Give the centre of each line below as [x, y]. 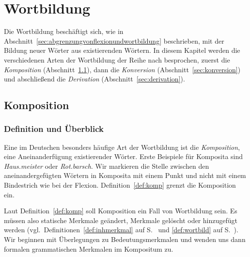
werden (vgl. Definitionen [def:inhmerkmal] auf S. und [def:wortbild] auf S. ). [121, 230]
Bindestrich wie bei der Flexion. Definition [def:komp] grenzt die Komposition [120, 185]
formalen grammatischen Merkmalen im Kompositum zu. [89, 249]
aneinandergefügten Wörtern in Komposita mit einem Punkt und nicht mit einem [125, 175]
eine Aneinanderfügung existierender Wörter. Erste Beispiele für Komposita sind [124, 156]
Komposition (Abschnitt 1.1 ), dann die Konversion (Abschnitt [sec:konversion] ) [122, 69]
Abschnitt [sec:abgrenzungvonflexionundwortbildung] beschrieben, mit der [114, 40]
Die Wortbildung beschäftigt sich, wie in [64, 31]
